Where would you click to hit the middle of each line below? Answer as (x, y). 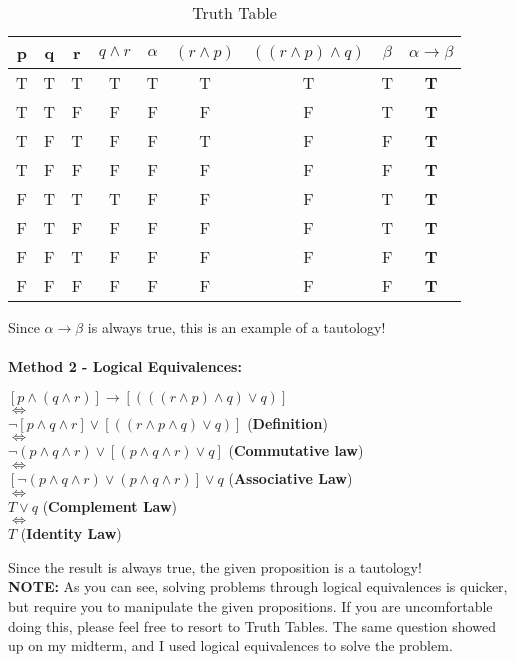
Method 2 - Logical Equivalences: (125, 366)
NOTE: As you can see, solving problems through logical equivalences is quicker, (258, 586)
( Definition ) (287, 422)
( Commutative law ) (296, 450)
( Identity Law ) (71, 533)
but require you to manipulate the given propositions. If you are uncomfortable (250, 605)
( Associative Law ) (290, 477)
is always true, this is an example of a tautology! (236, 327)
